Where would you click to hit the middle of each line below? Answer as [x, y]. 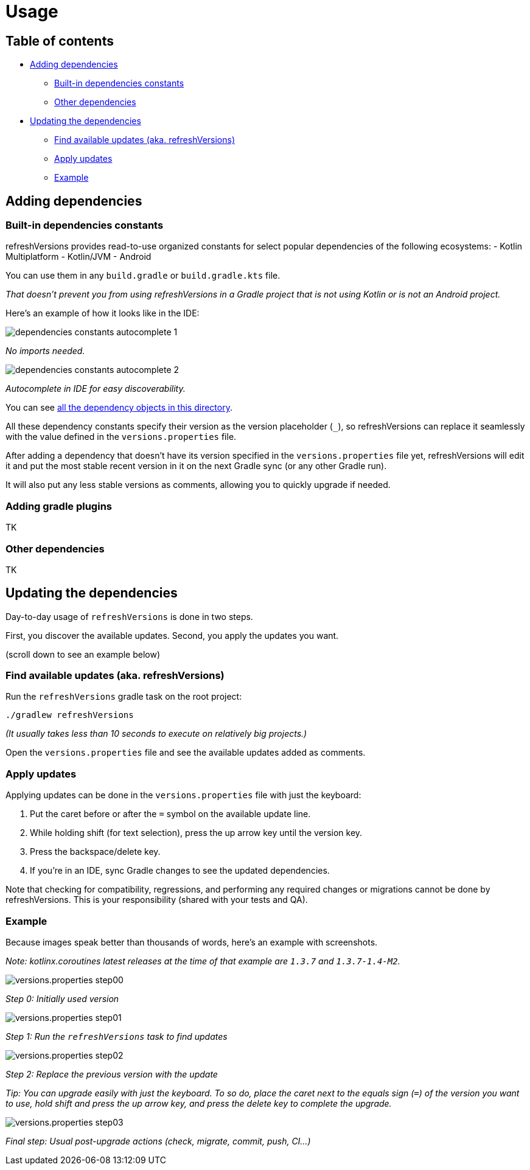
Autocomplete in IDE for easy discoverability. [96, 389]
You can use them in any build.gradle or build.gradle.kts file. [143, 276]
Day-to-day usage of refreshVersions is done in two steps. [129, 616]
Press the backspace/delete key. [95, 852]
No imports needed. [45, 351]
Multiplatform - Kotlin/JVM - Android [78, 257]
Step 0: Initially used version [62, 998]
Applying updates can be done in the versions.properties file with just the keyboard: [183, 795]
